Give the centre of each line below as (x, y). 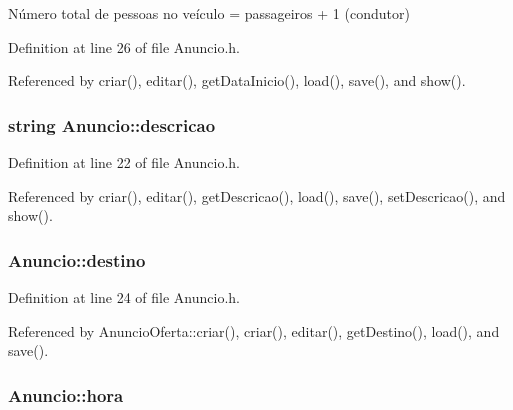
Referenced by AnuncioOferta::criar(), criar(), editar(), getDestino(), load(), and (254, 330)
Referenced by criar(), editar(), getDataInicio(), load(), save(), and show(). (237, 80)
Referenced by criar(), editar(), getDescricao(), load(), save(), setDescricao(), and (257, 195)
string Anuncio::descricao (112, 124)
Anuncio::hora (66, 394)
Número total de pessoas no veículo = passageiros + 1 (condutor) (209, 13)
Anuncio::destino (77, 259)
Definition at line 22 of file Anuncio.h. (124, 162)
